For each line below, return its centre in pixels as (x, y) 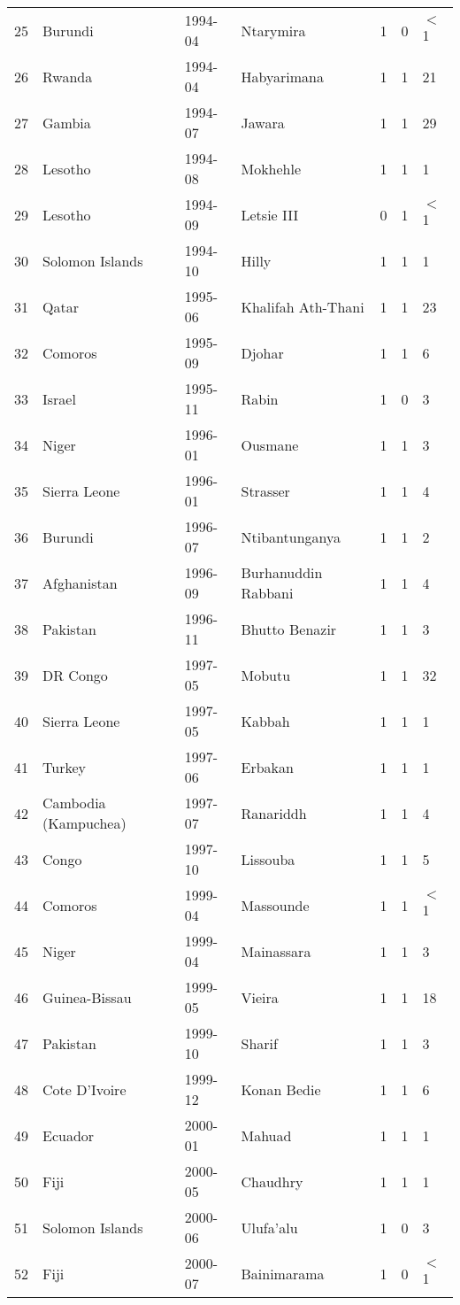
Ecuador (69, 1135)
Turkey (64, 767)
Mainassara (276, 951)
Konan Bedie (281, 1089)
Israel (59, 398)
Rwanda (68, 76)
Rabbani (267, 593)
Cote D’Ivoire (84, 1089)
